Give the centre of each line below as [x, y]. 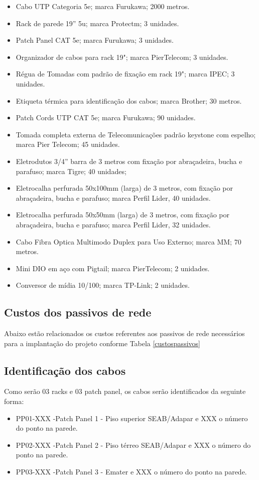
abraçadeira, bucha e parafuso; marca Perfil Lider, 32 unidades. [113, 224]
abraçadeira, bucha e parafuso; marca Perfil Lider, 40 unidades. [113, 197]
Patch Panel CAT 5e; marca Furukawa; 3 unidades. [95, 40]
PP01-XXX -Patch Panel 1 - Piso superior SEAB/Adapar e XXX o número [132, 418]
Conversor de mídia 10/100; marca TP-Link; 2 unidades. [103, 285]
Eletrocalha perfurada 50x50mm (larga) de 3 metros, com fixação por [122, 215]
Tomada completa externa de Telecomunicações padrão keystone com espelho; [136, 134]
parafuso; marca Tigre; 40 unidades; [71, 171]
